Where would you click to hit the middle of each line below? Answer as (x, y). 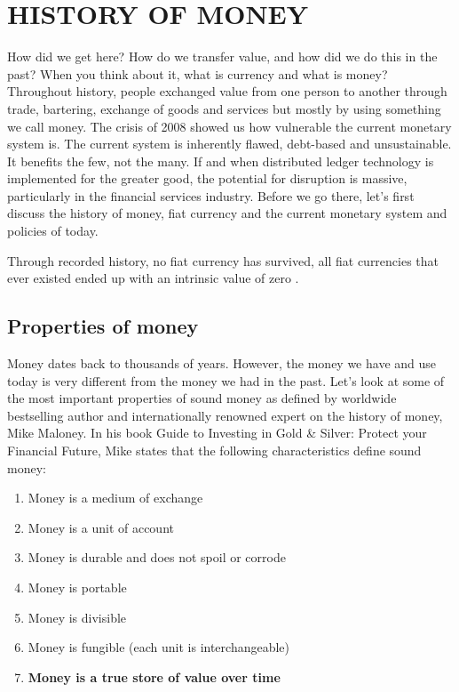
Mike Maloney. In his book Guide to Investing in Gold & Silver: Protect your (217, 433)
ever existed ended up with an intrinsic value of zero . (153, 278)
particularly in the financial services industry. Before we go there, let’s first (211, 195)
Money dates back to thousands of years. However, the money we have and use (222, 363)
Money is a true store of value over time (154, 676)
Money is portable (77, 587)
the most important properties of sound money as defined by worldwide (202, 398)
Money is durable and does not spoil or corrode (157, 557)
